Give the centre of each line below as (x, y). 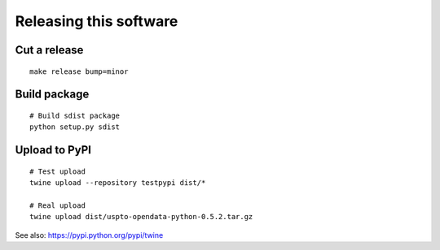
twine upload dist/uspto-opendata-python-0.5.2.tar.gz (141, 217)
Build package (52, 95)
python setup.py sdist (75, 127)
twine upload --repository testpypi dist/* (118, 183)
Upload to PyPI (53, 150)
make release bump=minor (79, 71)
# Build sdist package (75, 115)
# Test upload (57, 171)
